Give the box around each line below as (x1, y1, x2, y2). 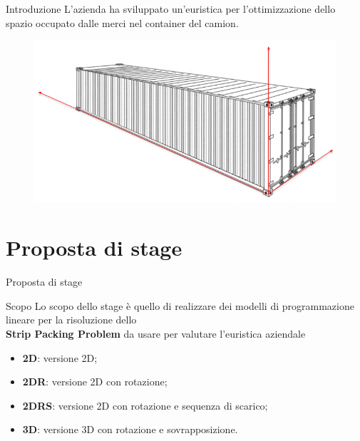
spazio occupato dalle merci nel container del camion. (6, 15, 239, 30)
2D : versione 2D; (22, 350, 98, 365)
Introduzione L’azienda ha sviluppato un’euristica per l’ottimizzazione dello (6, 1, 336, 16)
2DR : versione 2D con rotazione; (22, 374, 168, 389)
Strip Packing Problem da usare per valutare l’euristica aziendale (6, 326, 306, 341)
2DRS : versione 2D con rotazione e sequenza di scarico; (22, 398, 268, 413)
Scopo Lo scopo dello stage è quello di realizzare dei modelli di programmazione (6, 298, 354, 313)
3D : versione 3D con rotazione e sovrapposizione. (22, 422, 238, 437)
